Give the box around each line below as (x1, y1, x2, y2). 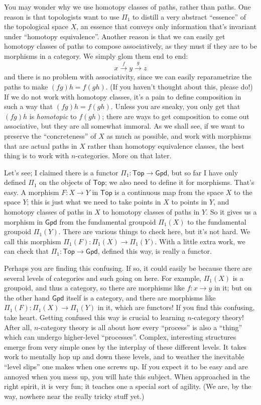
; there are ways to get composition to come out (102, 111, 249, 121)
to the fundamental (187, 216, 246, 227)
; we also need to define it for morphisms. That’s (105, 177, 254, 187)
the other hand (4, 292, 50, 302)
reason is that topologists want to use (4, 11, 119, 22)
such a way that (4, 101, 53, 112)
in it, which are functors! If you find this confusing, (97, 302, 255, 313)
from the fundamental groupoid (59, 216, 156, 227)
